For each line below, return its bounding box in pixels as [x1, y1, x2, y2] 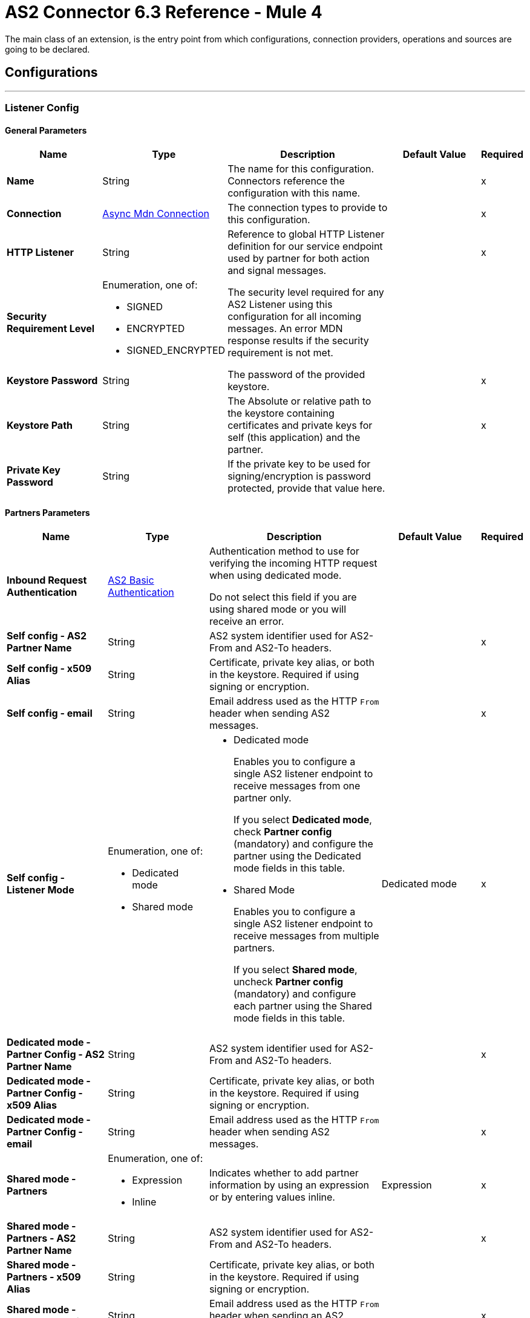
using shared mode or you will [209, 603, 347, 616]
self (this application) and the [227, 431, 361, 444]
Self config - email [7, 707, 93, 720]
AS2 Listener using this [227, 298, 333, 311]
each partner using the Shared [233, 1000, 372, 1013]
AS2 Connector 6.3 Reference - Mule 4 [5, 2, 322, 22]
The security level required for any [227, 286, 384, 299]
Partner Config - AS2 [7, 1048, 105, 1061]
